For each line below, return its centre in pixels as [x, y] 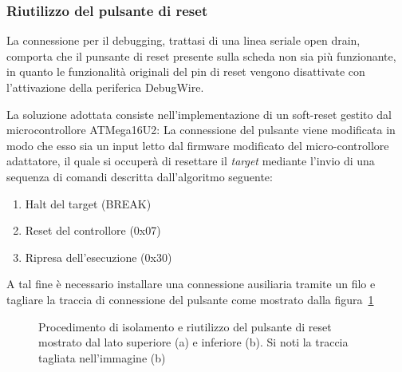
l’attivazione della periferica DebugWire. [105, 87]
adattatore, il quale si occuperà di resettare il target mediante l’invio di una [191, 161]
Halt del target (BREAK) [88, 203]
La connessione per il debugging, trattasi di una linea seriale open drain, [183, 40]
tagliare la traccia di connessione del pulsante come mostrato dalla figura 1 [190, 299]
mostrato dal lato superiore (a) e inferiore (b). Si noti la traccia [193, 342]
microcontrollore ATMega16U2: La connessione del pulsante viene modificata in [201, 130]
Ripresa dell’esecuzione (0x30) [99, 257]
